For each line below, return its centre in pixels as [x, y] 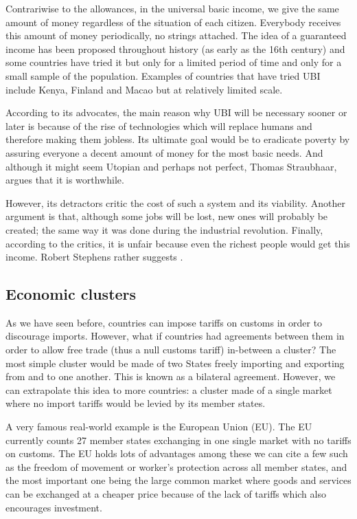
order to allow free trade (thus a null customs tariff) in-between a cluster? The [171, 350]
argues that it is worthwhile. [65, 180]
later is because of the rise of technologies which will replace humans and [159, 125]
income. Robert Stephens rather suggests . [94, 257]
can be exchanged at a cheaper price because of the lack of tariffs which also [166, 494]
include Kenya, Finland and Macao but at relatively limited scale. [144, 89]
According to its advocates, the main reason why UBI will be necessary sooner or [176, 112]
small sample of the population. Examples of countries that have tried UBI [163, 75]
